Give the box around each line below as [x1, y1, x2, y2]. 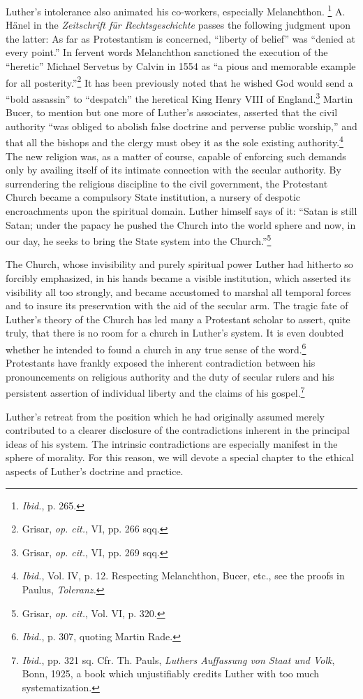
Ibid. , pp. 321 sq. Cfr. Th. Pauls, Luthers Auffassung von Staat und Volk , [22, 652, 335, 667]
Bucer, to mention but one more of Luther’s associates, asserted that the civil [6, 105, 338, 120]
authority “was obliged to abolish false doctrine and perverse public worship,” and [6, 118, 357, 133]
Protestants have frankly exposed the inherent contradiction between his [6, 355, 316, 370]
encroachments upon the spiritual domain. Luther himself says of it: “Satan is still [6, 203, 357, 218]
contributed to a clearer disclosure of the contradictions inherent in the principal [6, 423, 350, 437]
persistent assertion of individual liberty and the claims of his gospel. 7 [6, 383, 305, 400]
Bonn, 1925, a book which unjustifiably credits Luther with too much [22, 666, 320, 681]
